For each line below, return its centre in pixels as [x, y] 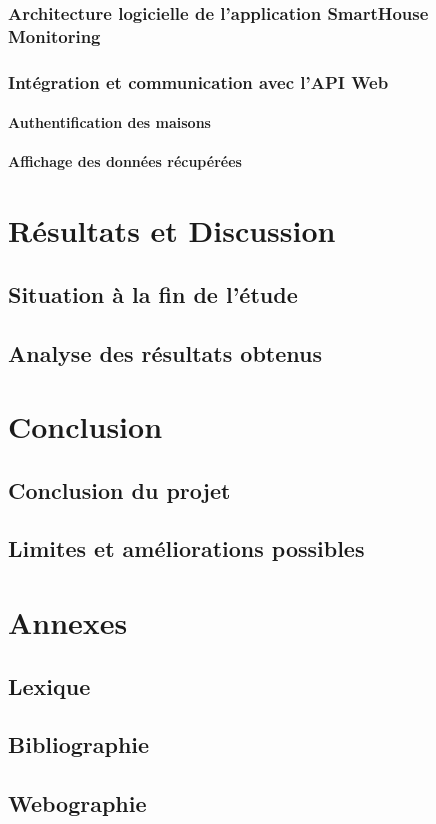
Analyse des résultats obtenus [165, 352]
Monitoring [54, 35]
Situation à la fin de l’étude [153, 293]
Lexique [49, 685]
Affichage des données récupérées [125, 161]
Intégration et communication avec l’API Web [198, 81]
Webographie [77, 803]
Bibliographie [79, 744]
